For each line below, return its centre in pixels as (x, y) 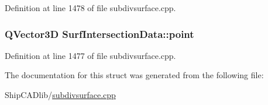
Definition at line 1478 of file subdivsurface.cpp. (90, 8)
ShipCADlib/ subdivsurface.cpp (60, 94)
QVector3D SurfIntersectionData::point (99, 34)
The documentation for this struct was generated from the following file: (134, 75)
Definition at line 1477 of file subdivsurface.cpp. (90, 55)
